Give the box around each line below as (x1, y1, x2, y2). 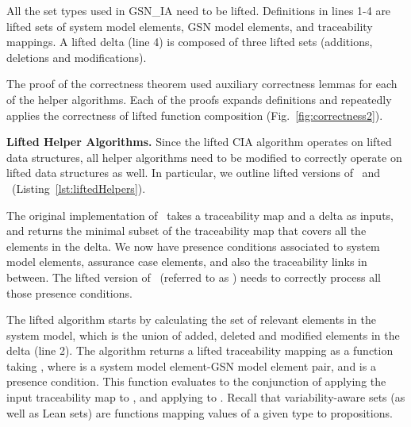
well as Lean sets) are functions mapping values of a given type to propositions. (6, 404, 393, 421)
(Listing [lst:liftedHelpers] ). (11, 179, 146, 196)
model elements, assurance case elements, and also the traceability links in (6, 253, 367, 270)
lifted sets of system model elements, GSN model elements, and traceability (6, 17, 373, 34)
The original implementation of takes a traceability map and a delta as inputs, (6, 206, 394, 223)
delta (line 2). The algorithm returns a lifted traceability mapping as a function (6, 342, 394, 359)
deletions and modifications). (6, 48, 147, 65)
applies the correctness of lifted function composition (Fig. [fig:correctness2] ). (6, 106, 383, 123)
